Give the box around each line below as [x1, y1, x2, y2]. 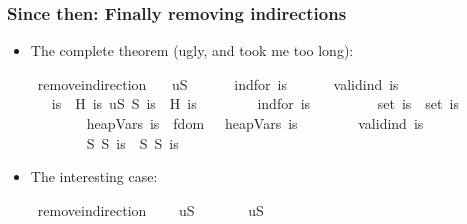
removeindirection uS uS [37, 199, 264, 220]
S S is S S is [86, 132, 179, 153]
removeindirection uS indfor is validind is [37, 73, 399, 94]
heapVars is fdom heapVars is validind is [86, 113, 424, 133]
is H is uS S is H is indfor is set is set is [51, 93, 459, 114]
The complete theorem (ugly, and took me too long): [30, 40, 354, 61]
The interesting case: [30, 166, 158, 187]
